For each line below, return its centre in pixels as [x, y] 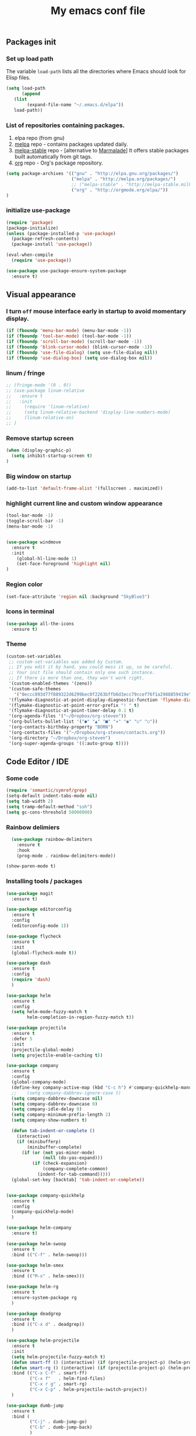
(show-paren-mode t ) [31, 866]
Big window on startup [39, 476]
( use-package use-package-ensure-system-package [66, 271]
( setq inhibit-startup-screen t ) [52, 456]
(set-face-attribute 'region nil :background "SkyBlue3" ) [78, 596]
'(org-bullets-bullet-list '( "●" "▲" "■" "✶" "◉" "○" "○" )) [83, 722]
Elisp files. [18, 78]
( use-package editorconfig [39, 910]
